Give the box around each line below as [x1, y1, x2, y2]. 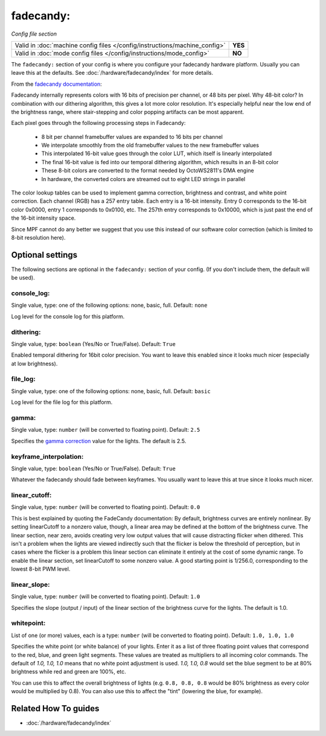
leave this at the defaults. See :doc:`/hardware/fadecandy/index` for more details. [11, 69, 214, 77]
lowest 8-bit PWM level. [11, 565, 71, 573]
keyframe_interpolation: [11, 452, 84, 461]
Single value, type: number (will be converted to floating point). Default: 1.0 [11, 593, 200, 600]
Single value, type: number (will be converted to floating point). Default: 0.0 [11, 504, 200, 511]
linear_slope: [11, 580, 51, 589]
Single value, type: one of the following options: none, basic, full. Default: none [11, 302, 208, 309]
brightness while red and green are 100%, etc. [11, 668, 126, 676]
